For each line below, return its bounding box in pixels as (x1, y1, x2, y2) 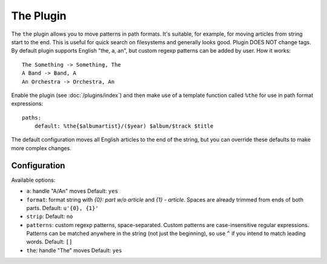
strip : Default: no (26, 213, 73, 220)
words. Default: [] (26, 238, 73, 245)
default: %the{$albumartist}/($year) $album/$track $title (34, 123, 214, 130)
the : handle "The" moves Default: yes (26, 246, 122, 254)
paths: (22, 114, 42, 121)
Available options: (11, 176, 56, 183)
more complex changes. (11, 144, 72, 151)
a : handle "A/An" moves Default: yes (26, 188, 118, 195)
